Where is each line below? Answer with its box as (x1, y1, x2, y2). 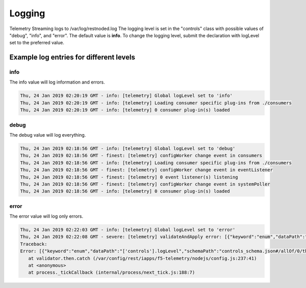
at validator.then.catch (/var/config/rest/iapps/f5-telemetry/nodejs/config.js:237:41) (28, 255, 257, 261)
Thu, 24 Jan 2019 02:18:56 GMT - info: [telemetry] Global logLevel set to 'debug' (20, 145, 236, 151)
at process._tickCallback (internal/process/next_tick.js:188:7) (28, 270, 195, 275)
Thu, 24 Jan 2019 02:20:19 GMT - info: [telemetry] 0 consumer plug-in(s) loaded (20, 107, 231, 113)
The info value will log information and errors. (9, 79, 105, 85)
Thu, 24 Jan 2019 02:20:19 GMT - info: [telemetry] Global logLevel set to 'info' (20, 93, 233, 99)
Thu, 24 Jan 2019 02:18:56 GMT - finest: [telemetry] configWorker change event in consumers (20, 153, 263, 159)
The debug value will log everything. (9, 132, 86, 138)
